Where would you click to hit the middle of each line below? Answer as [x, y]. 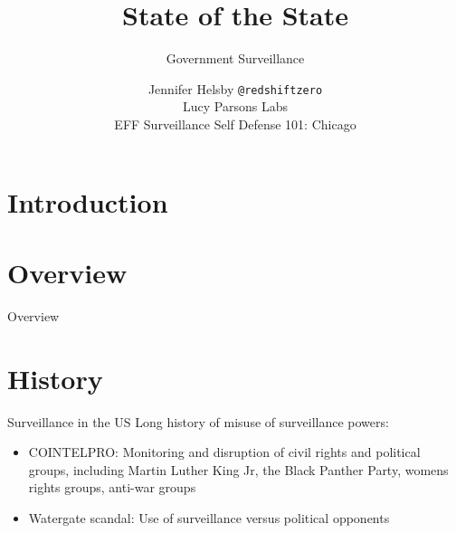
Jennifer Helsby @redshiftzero [235, 88]
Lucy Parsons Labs [235, 106]
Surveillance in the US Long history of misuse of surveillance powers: [198, 421]
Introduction [88, 201]
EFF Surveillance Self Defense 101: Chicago [235, 124]
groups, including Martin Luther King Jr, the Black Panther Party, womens [238, 469]
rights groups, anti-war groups [112, 487]
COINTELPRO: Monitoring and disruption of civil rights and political [224, 452]
